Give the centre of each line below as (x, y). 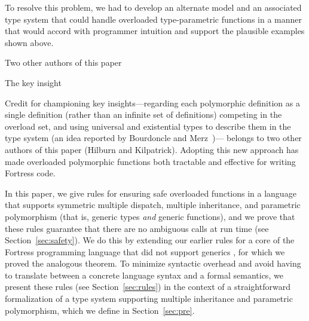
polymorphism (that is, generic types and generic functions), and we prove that (150, 216)
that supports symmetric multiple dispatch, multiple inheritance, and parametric (153, 205)
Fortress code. (30, 173)
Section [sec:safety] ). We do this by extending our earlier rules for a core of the (150, 240)
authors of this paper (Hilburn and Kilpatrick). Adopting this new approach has (152, 149)
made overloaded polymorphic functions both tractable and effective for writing (150, 161)
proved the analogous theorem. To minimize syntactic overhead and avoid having (153, 263)
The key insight (33, 82)
